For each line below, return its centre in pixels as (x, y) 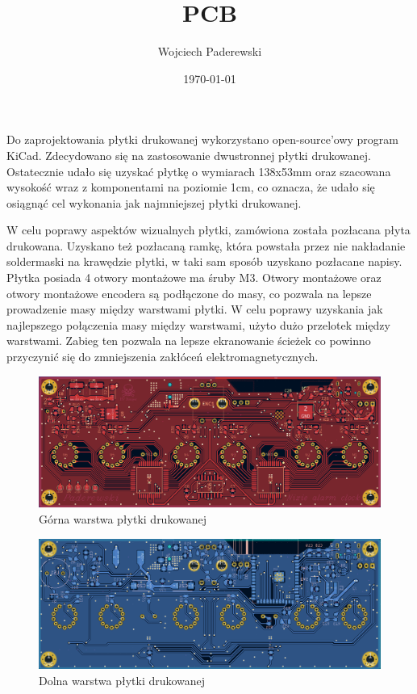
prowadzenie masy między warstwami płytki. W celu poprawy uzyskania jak (195, 309)
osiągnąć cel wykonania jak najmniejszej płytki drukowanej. (154, 202)
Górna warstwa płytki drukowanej (123, 518)
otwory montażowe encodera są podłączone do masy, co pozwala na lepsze (189, 293)
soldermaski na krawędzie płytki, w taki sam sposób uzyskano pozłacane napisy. (204, 261)
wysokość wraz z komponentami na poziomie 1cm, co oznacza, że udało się (191, 187)
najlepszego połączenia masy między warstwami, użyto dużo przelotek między (198, 324)
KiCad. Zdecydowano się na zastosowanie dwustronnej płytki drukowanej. (189, 155)
